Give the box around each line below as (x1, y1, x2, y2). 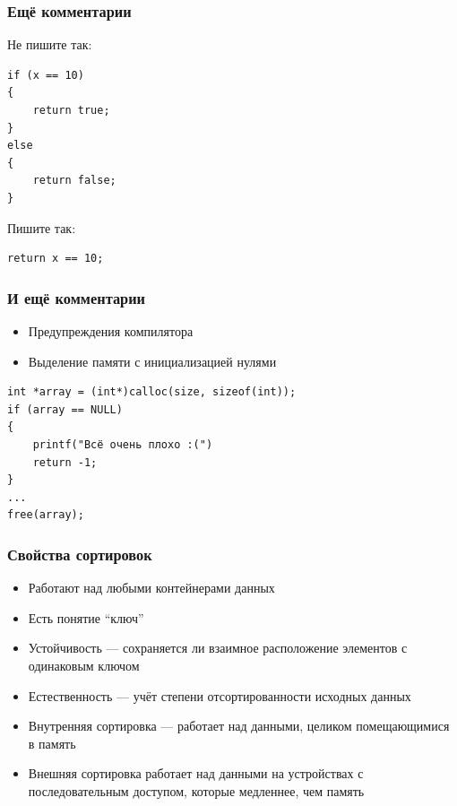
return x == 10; (7, 252, 104, 265)
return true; (32, 104, 110, 117)
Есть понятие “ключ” (28, 608, 144, 627)
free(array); (7, 508, 84, 522)
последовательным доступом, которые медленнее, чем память (28, 781, 365, 800)
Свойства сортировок (7, 542, 152, 565)
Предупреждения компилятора (28, 321, 194, 340)
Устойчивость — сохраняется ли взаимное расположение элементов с (28, 638, 408, 657)
